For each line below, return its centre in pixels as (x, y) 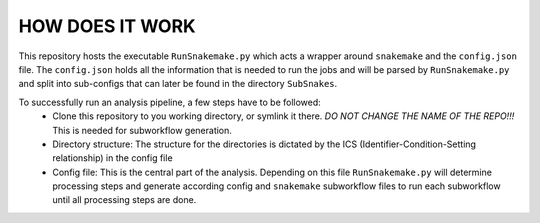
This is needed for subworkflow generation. (142, 130)
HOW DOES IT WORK (107, 26)
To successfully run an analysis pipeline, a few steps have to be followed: (170, 102)
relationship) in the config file (113, 158)
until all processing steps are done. (124, 200)
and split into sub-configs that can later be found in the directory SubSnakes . (178, 84)
